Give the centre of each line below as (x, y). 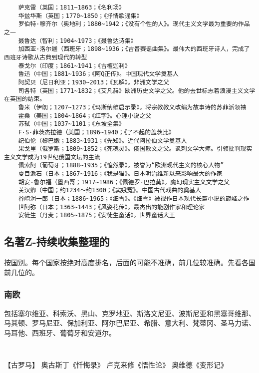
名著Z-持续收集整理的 (57, 241)
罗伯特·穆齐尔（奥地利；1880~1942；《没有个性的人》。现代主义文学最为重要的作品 (134, 24)
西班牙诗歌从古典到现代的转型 (46, 57)
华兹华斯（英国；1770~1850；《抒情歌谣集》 (80, 16)
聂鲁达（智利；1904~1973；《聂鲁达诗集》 (77, 41)
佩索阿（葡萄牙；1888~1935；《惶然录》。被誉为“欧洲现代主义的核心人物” (121, 166)
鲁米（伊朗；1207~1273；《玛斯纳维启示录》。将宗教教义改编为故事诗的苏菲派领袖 (132, 107)
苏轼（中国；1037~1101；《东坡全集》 (71, 124)
